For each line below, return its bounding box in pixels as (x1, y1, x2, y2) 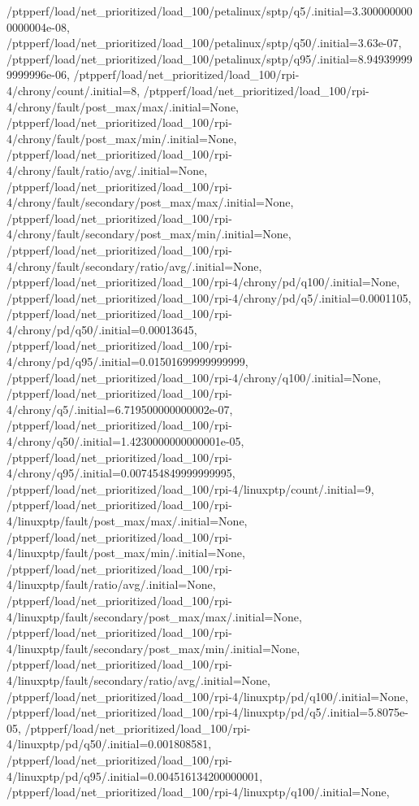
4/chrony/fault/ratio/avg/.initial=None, (6, 161, 208, 178)
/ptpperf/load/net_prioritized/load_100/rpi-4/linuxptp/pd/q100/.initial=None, (6, 687, 408, 704)
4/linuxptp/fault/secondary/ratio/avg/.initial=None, (6, 671, 270, 688)
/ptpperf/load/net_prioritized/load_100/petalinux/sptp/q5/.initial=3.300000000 (6, 2, 413, 19)
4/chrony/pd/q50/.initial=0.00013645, (6, 320, 197, 338)
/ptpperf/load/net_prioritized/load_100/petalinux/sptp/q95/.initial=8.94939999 (6, 50, 413, 67)
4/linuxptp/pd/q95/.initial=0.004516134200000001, (6, 767, 263, 784)
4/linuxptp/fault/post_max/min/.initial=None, (6, 544, 245, 561)
